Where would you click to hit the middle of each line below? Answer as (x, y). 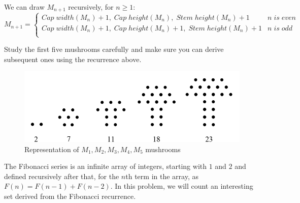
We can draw (24, 7)
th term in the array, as (162, 176)
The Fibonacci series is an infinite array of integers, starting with (105, 166)
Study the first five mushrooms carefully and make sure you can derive (114, 49)
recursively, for (91, 7)
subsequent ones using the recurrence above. (73, 59)
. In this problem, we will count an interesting (182, 186)
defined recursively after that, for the (62, 176)
